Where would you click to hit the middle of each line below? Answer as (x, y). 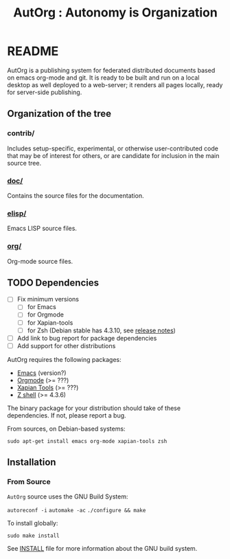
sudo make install (33, 536)
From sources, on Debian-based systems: (66, 429)
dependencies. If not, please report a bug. (67, 415)
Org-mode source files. (40, 261)
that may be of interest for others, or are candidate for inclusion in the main (113, 155)
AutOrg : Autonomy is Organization (115, 13)
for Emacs (42, 307)
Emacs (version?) (42, 373)
